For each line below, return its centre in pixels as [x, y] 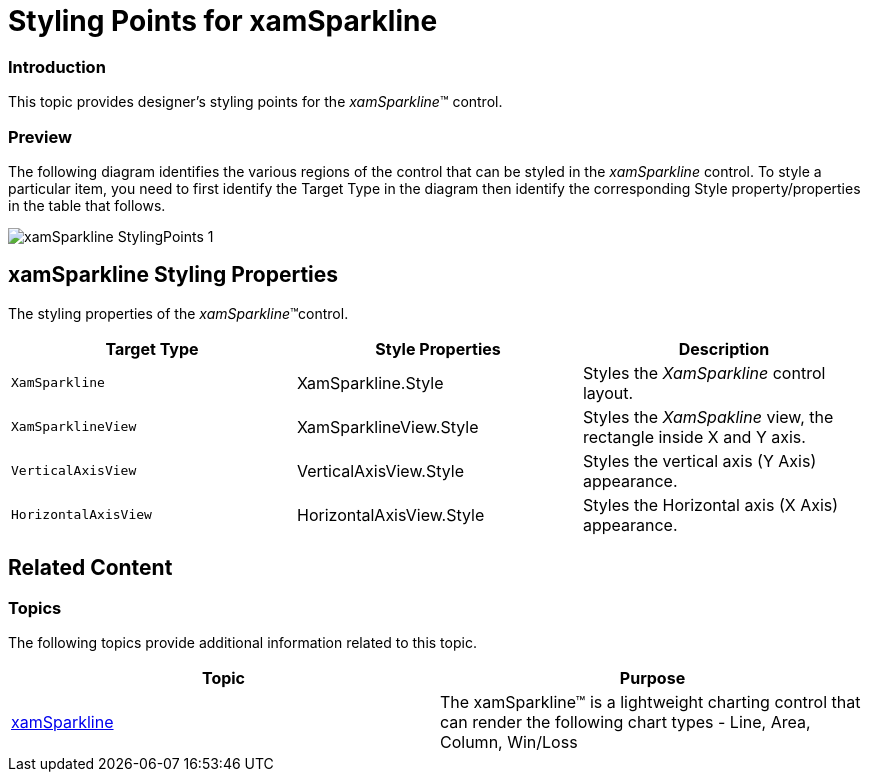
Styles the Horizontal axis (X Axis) [710, 504]
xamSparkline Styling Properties [173, 275]
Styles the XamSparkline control [704, 372]
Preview [40, 136]
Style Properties [438, 348]
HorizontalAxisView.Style [390, 514]
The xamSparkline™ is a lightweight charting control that [650, 701]
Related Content [90, 568]
